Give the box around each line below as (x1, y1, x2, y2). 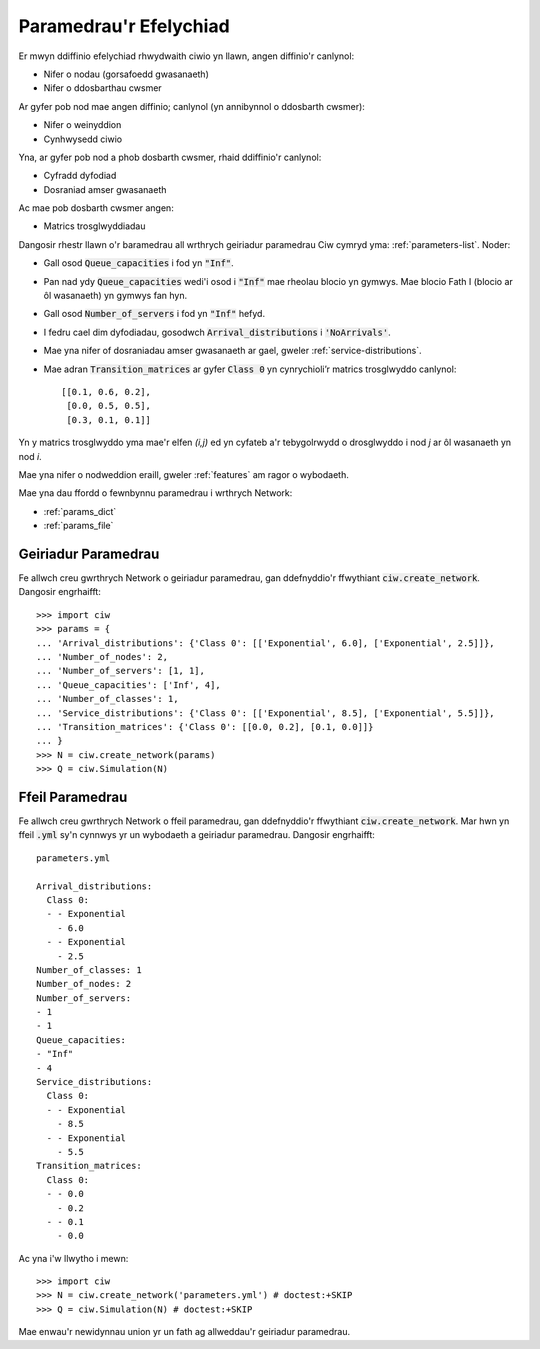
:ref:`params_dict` (43, 505, 117, 517)
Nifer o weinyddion (43, 119, 122, 131)
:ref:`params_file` (43, 520, 114, 532)
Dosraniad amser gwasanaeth (43, 183, 167, 195)
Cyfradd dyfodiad (43, 170, 117, 182)
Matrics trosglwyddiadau (43, 220, 146, 232)
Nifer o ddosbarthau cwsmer (43, 82, 162, 94)
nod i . (18, 450, 42, 462)
